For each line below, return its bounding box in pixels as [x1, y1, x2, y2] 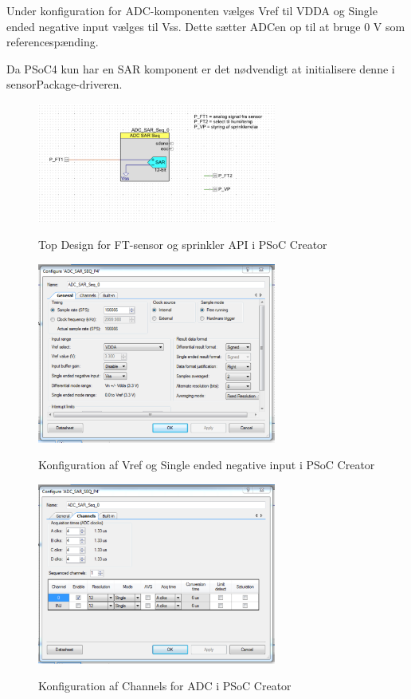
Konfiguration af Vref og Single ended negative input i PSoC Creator [38, 456, 375, 473]
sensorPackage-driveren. [6, 76, 123, 93]
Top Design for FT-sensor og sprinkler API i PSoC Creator [38, 235, 327, 252]
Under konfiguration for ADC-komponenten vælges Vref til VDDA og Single [6, 2, 378, 18]
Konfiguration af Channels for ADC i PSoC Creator [38, 677, 292, 694]
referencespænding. [6, 34, 99, 50]
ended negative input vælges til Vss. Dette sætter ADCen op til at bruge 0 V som [6, 18, 405, 34]
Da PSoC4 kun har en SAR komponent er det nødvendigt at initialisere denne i [6, 60, 395, 77]
